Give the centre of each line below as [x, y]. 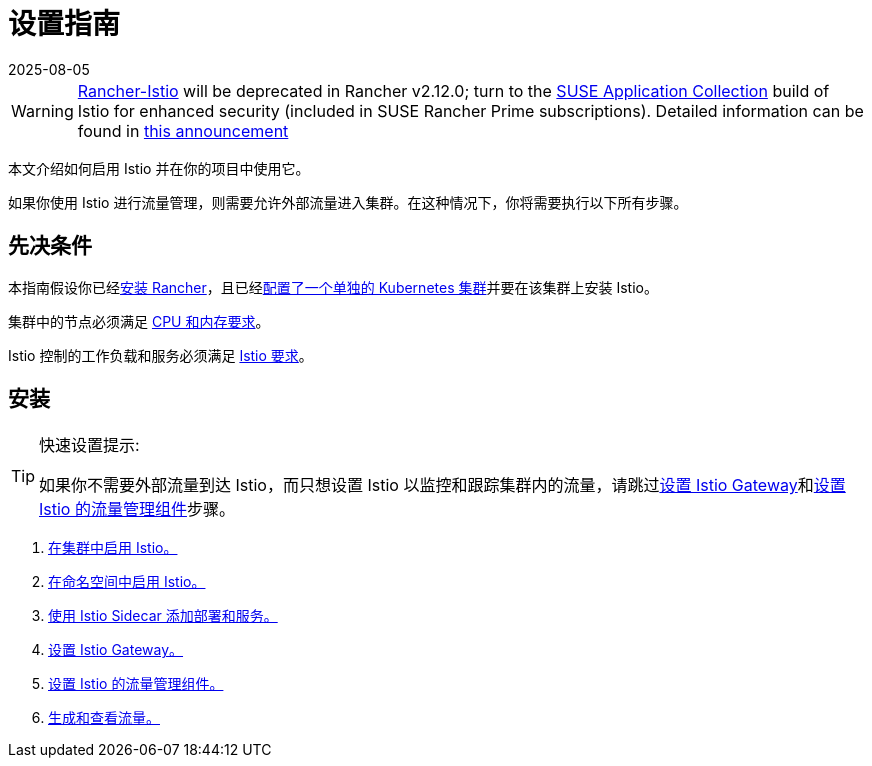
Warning [42, 110]
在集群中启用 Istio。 [113, 548]
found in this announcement [183, 130]
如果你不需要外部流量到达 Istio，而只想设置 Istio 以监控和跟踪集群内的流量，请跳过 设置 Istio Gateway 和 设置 [442, 485]
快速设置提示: [89, 445]
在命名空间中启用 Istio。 [127, 582]
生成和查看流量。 [104, 718]
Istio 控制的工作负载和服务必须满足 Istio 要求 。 [160, 355]
